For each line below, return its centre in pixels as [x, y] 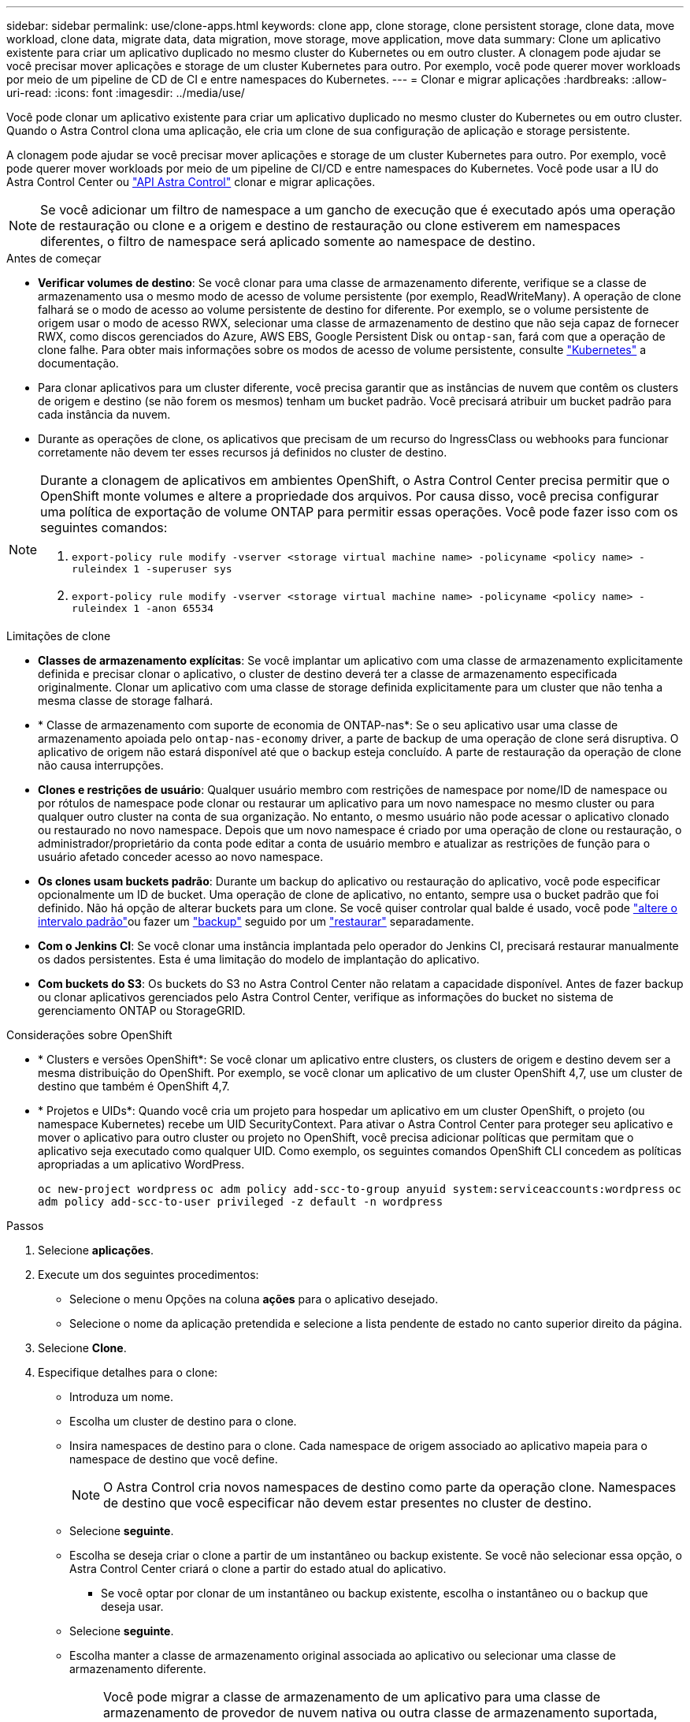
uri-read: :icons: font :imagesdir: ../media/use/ [126, 93]
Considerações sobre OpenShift [89, 1035]
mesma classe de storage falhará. [126, 701]
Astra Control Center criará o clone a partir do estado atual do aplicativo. [258, 1569]
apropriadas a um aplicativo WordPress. [141, 1164]
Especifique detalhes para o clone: [128, 1372]
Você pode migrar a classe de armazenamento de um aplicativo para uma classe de [352, 1697]
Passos [25, 1226]
